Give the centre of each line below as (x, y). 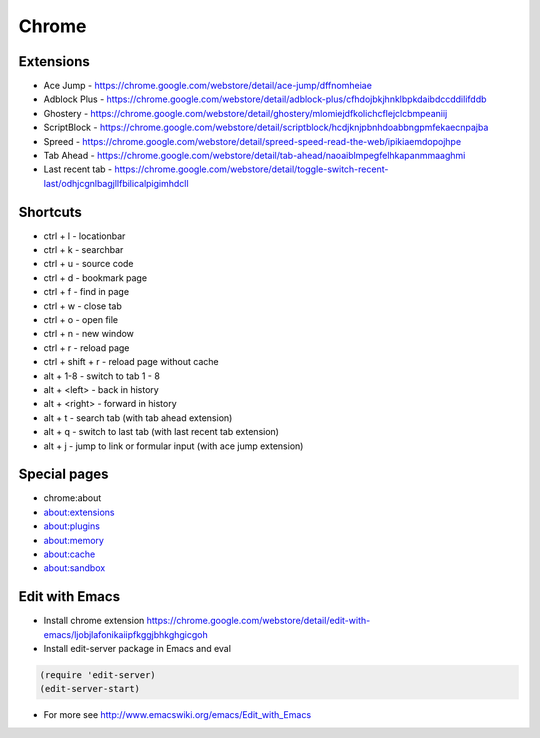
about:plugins (71, 526)
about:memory (74, 540)
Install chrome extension (94, 621)
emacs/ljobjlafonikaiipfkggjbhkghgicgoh (126, 634)
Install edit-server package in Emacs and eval (137, 649)
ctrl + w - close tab (82, 306)
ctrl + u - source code (88, 264)
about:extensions (79, 512)
